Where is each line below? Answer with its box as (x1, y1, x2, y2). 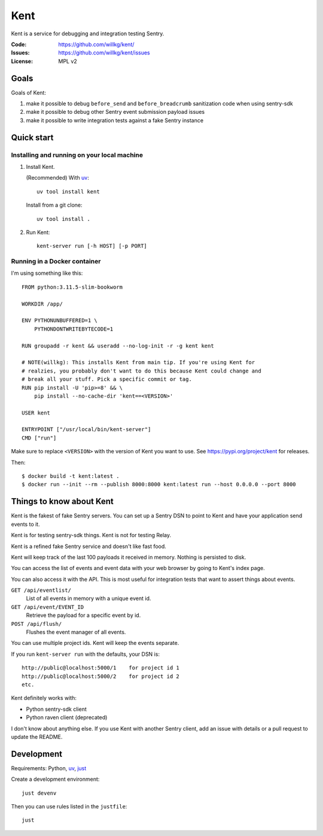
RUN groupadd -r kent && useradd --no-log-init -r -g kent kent (22, 342, 215, 349)
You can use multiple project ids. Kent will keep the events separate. (11, 640, 179, 647)
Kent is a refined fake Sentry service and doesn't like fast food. (11, 543, 167, 550)
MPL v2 (58, 57, 77, 65)
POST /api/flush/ (11, 620, 62, 627)
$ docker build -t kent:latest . (22, 473, 120, 480)
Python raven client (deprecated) (26, 714, 108, 721)
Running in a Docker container (11, 258, 101, 266)
